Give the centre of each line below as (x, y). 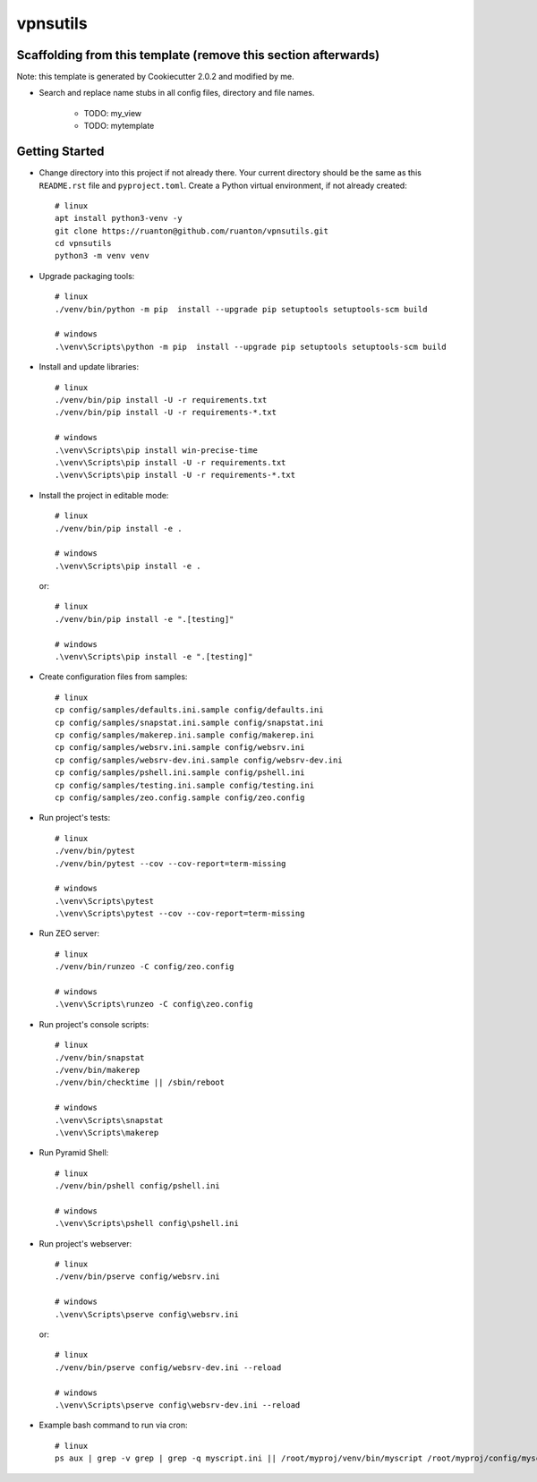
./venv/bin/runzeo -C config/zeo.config (145, 967)
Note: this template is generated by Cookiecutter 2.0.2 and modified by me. (155, 77)
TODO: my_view (113, 113)
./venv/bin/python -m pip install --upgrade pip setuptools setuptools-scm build (241, 309)
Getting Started (60, 152)
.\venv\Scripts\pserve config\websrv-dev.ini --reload (178, 1405)
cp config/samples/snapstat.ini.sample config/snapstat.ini (189, 722)
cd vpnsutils (83, 243)
